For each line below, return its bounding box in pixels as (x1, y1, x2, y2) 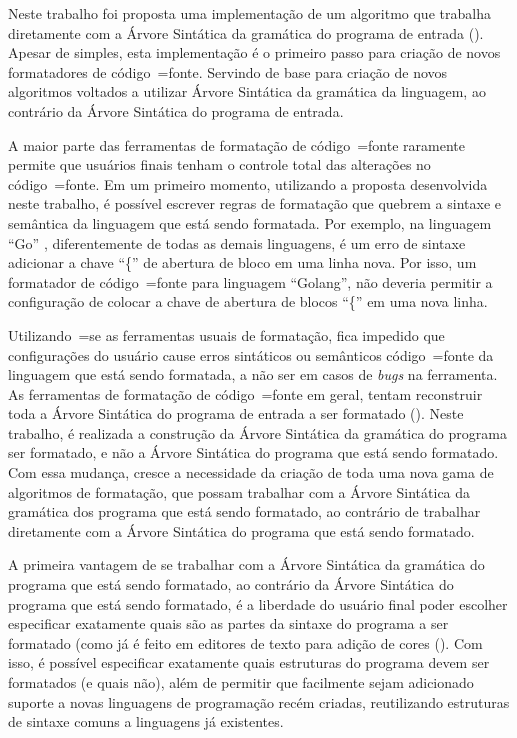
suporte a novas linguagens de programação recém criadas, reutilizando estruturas (8, 691, 510, 712)
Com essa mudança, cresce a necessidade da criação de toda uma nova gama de (8, 462, 494, 483)
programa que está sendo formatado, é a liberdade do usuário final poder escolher (8, 593, 508, 614)
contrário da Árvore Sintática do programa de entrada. (8, 100, 344, 121)
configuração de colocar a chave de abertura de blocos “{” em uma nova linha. (8, 291, 488, 312)
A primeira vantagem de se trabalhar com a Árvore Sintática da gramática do (8, 554, 485, 575)
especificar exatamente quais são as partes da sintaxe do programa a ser (8, 613, 449, 634)
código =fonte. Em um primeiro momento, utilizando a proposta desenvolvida (8, 173, 488, 194)
